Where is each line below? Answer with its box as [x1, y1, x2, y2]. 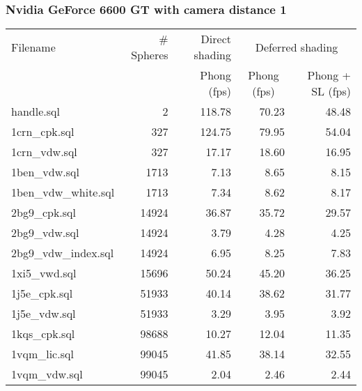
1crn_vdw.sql [11, 144, 77, 160]
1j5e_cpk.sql [11, 285, 73, 302]
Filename [11, 38, 56, 55]
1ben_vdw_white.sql [11, 184, 115, 201]
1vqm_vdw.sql [11, 366, 83, 383]
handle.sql [11, 103, 60, 120]
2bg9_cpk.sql [11, 204, 76, 221]
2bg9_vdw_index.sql [11, 245, 114, 261]
